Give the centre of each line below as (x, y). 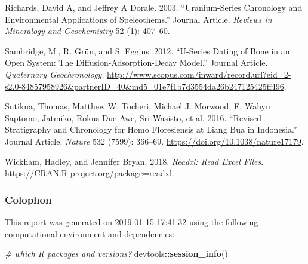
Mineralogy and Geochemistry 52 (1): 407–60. (87, 31)
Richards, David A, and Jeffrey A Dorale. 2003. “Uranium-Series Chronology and (154, 7)
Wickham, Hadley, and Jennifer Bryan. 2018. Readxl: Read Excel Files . (134, 161)
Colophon (28, 199)
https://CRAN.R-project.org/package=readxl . (90, 173)
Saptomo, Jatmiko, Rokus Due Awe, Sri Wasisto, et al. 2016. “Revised (133, 117)
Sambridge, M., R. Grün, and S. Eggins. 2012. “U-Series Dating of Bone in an (147, 50)
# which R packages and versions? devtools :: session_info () (116, 254)
